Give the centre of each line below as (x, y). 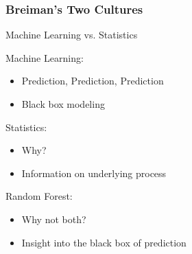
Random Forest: (39, 196)
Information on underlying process (94, 173)
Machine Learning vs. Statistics (72, 35)
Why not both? (54, 219)
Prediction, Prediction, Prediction (93, 81)
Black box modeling (63, 104)
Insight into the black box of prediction (104, 242)
